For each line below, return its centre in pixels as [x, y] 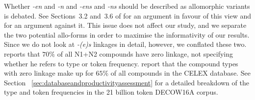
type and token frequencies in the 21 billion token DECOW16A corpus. [111, 92]
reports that [22, 53]
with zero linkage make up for [49, 73]
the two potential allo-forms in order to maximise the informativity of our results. [127, 34]
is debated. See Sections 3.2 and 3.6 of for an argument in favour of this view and [127, 15]
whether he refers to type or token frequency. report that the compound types [121, 63]
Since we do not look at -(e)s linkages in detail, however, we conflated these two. [125, 44]
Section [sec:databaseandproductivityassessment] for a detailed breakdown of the [127, 82]
